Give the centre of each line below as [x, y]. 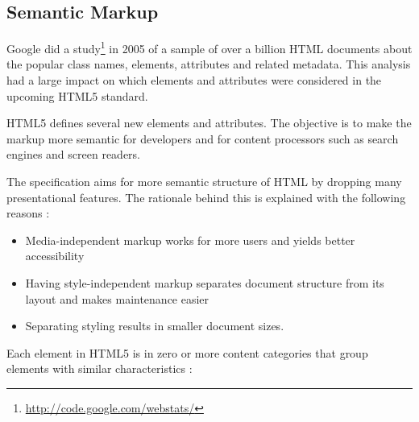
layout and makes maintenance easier [117, 298]
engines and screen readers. [73, 154]
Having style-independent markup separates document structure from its [205, 282]
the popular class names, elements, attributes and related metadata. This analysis [209, 64]
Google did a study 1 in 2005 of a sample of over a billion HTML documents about [209, 47]
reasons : [28, 213]
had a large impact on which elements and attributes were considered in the [194, 80]
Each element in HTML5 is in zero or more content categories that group [187, 352]
